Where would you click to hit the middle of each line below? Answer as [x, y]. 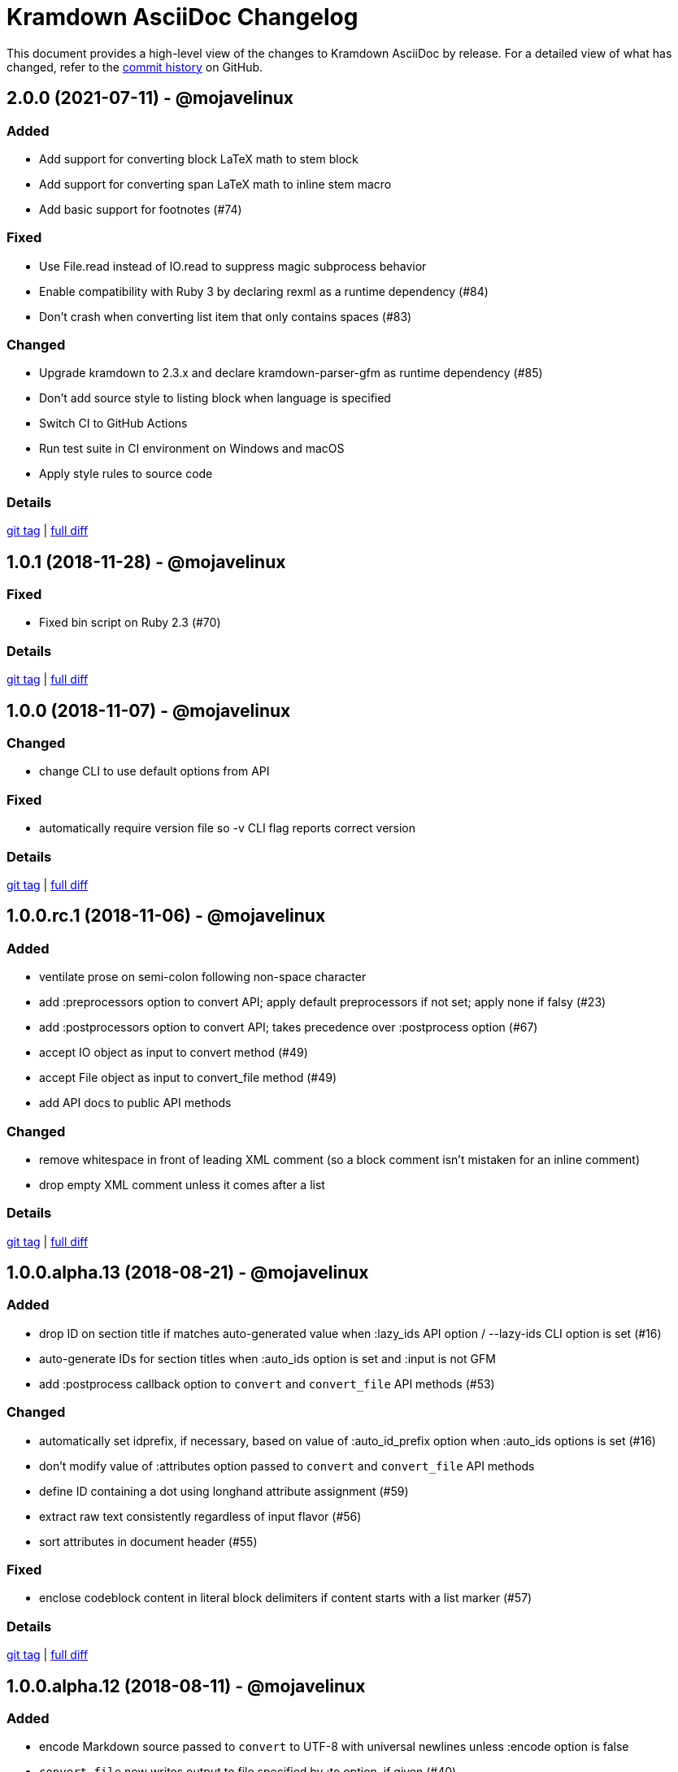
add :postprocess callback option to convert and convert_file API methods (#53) [267, 1383]
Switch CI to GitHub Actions [113, 423]
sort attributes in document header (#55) [148, 1541]
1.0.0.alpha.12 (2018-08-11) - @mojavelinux [186, 1686]
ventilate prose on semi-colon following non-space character [203, 977]
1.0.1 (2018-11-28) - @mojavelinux [146, 562]
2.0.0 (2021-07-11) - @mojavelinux [150, 98]
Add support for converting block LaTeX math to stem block [199, 159]
